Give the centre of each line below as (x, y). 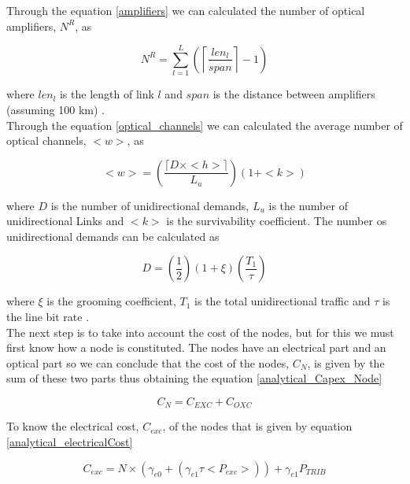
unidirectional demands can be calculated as (113, 236)
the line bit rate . (48, 317)
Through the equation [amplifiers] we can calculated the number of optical (186, 10)
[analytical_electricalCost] (70, 442)
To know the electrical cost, (73, 426)
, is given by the (346, 362)
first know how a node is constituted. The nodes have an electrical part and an (196, 347)
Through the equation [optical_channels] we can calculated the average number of (205, 125)
